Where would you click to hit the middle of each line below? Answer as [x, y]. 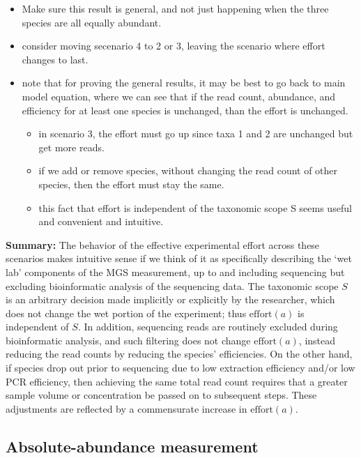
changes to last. [55, 59]
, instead [317, 340]
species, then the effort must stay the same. [131, 184]
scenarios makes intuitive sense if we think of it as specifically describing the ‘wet [179, 258]
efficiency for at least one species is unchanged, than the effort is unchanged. [185, 110]
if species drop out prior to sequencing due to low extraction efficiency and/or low [180, 368]
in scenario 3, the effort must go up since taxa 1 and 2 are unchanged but [196, 133]
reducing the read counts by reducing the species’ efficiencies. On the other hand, [179, 354]
